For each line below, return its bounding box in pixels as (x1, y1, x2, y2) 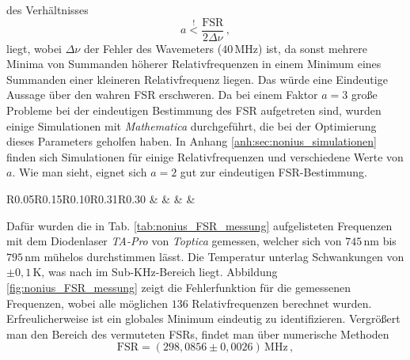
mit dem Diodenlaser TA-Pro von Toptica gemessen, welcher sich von (6, 233, 342, 249)
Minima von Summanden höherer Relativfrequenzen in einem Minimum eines (6, 55, 382, 72)
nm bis (363, 233, 397, 249)
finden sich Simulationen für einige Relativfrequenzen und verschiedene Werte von (6, 148, 404, 165)
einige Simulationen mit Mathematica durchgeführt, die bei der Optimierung (6, 117, 377, 134)
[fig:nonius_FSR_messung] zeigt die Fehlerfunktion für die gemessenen (6, 279, 351, 295)
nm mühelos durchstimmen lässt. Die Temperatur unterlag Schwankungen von (25, 248, 404, 264)
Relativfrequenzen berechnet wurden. (192, 294, 372, 311)
